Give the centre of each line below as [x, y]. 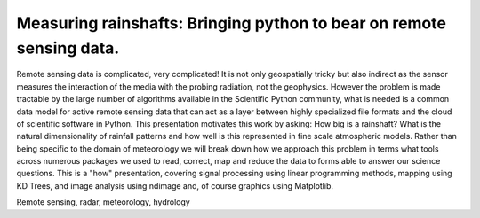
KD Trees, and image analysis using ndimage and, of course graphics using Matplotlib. [175, 185]
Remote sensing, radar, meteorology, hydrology [103, 202]
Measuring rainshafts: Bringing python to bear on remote [231, 23]
